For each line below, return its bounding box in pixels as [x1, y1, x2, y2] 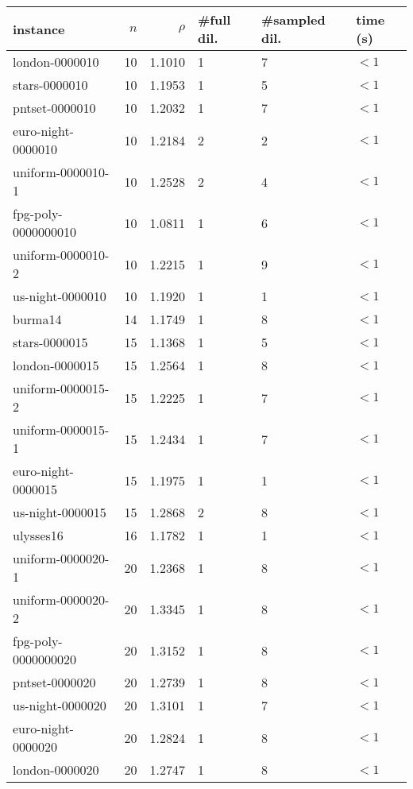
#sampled [261, 10, 326, 29]
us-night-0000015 [13, 503, 106, 521]
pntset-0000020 [13, 673, 96, 691]
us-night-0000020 [13, 696, 106, 714]
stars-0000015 [13, 333, 88, 351]
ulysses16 [13, 526, 64, 544]
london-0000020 [13, 760, 99, 779]
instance [13, 19, 65, 38]
